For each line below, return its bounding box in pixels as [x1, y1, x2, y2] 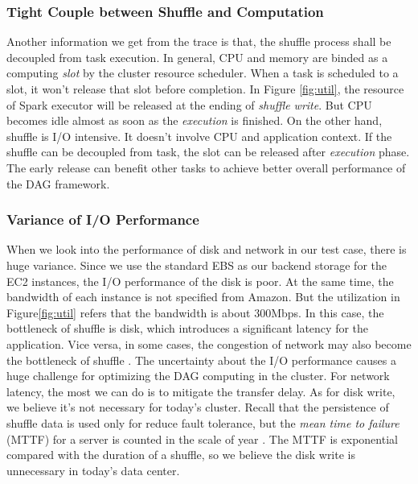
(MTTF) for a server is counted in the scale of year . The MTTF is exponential [6, 430, 398, 447]
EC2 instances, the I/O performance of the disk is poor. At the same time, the [6, 272, 394, 289]
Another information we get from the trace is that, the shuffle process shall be [6, 33, 391, 50]
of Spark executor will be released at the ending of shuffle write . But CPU [6, 96, 372, 113]
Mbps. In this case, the [271, 304, 384, 321]
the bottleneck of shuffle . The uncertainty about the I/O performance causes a [6, 351, 396, 368]
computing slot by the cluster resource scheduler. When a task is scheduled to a [6, 64, 399, 81]
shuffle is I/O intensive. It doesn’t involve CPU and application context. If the [6, 127, 392, 144]
